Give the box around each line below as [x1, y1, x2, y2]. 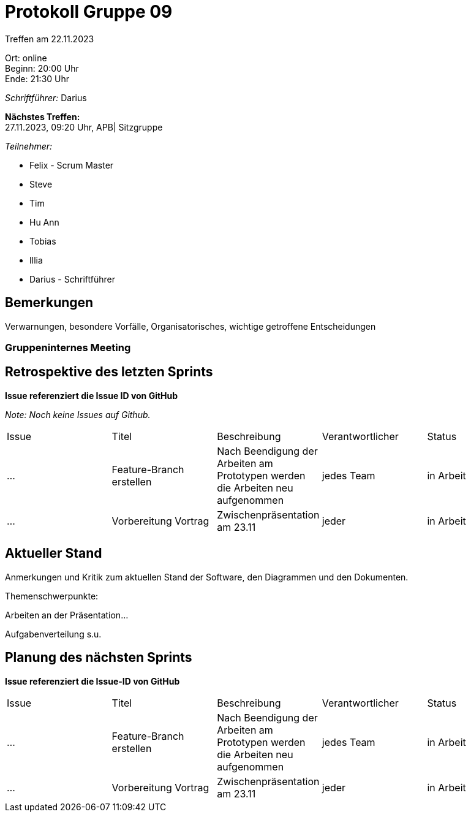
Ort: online [5, 52, 47, 63]
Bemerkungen [5, 295, 94, 311]
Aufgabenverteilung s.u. [5, 628, 102, 639]
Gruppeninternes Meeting [5, 341, 131, 354]
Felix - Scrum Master [29, 159, 114, 170]
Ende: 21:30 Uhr [5, 73, 70, 84]
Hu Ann [29, 216, 59, 227]
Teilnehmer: [5, 140, 53, 151]
